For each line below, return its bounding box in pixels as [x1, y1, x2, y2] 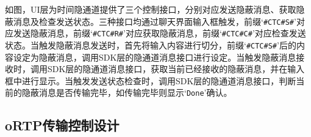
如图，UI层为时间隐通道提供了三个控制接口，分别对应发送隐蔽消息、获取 [5, 3, 296, 15]
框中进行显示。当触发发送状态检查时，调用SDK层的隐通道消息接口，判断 [5, 74, 296, 87]
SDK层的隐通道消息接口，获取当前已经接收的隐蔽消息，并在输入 [47, 62, 305, 75]
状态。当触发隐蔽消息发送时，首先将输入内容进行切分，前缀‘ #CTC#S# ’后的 [5, 38, 296, 51]
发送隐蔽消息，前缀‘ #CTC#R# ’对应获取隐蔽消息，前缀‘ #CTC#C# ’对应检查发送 [13, 27, 306, 39]
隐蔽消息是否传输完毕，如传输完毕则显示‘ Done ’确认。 [21, 86, 232, 99]
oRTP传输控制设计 [5, 116, 120, 135]
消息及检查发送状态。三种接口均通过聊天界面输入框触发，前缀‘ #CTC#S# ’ [13, 15, 296, 27]
